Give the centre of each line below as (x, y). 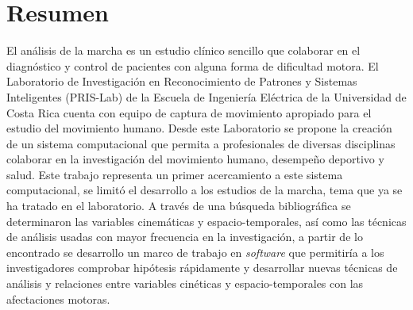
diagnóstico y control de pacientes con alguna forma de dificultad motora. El (193, 65)
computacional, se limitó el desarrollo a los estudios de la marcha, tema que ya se (205, 190)
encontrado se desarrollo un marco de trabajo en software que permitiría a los (195, 252)
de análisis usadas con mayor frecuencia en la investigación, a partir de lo (185, 237)
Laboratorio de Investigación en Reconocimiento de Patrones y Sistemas (182, 81)
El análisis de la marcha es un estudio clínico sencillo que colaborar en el (183, 50)
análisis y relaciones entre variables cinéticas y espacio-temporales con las (185, 283)
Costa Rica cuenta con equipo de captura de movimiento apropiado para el (189, 112)
